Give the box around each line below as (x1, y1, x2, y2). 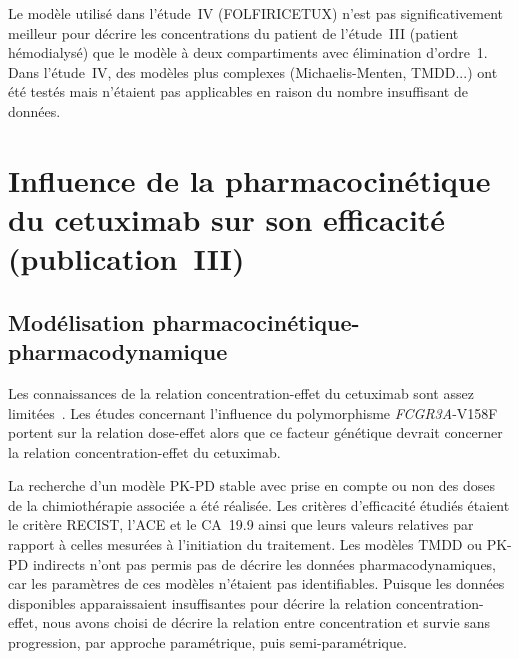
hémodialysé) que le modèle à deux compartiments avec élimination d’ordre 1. (8, 42, 488, 63)
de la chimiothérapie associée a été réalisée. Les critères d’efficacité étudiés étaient (8, 494, 510, 515)
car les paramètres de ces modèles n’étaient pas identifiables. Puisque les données (8, 573, 505, 594)
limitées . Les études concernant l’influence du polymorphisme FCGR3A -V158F (8, 402, 498, 423)
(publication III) (8, 238, 245, 279)
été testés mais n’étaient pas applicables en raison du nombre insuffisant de (8, 81, 468, 102)
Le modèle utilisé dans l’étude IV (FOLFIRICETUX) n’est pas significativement (8, 3, 504, 23)
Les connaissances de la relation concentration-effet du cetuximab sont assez (8, 382, 474, 403)
